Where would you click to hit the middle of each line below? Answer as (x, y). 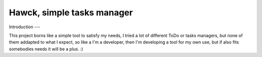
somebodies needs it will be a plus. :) (46, 49)
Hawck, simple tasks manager (71, 12)
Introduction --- (25, 27)
